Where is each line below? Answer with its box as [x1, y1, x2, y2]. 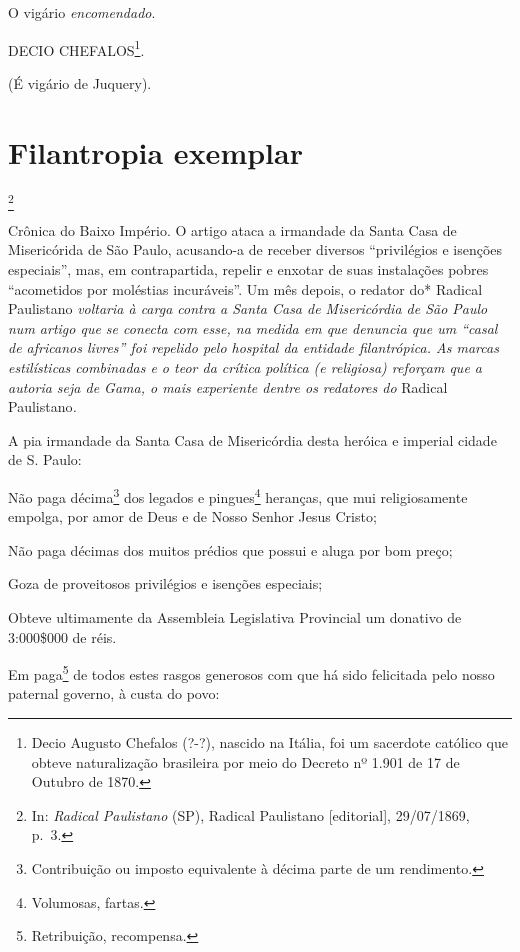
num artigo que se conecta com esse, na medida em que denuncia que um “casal [8, 317, 498, 338]
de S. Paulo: [8, 449, 82, 470]
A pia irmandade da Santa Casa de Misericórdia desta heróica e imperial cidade [8, 429, 497, 450]
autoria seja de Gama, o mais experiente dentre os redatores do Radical [8, 376, 448, 397]
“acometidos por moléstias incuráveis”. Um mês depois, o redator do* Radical [8, 278, 483, 299]
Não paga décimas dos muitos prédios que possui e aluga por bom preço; [8, 539, 453, 560]
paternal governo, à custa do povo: [8, 683, 220, 704]
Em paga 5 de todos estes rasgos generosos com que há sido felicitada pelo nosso [8, 661, 495, 684]
